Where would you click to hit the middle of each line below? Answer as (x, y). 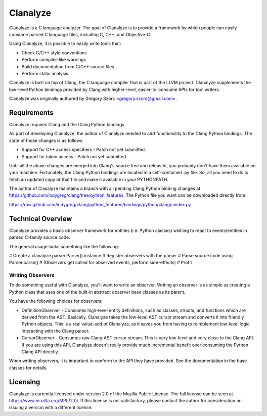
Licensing (25, 382)
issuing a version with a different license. (51, 408)
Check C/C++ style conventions (54, 52)
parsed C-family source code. (40, 237)
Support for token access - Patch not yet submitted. (74, 156)
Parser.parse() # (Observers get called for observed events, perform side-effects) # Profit (101, 263)
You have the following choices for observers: (56, 301)
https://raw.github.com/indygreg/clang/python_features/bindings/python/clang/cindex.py (100, 204)
